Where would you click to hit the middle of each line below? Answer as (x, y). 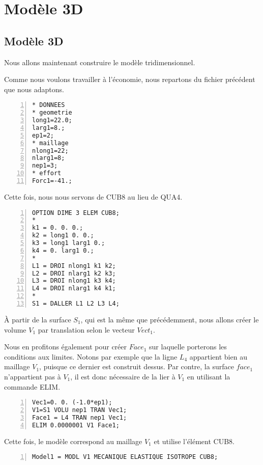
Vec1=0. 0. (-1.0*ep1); (72, 403)
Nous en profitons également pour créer (66, 347)
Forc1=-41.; (52, 181)
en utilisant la (209, 376)
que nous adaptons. (34, 89)
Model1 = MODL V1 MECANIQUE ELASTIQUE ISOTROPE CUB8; (125, 457)
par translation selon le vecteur (86, 329)
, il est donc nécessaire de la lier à (123, 376)
